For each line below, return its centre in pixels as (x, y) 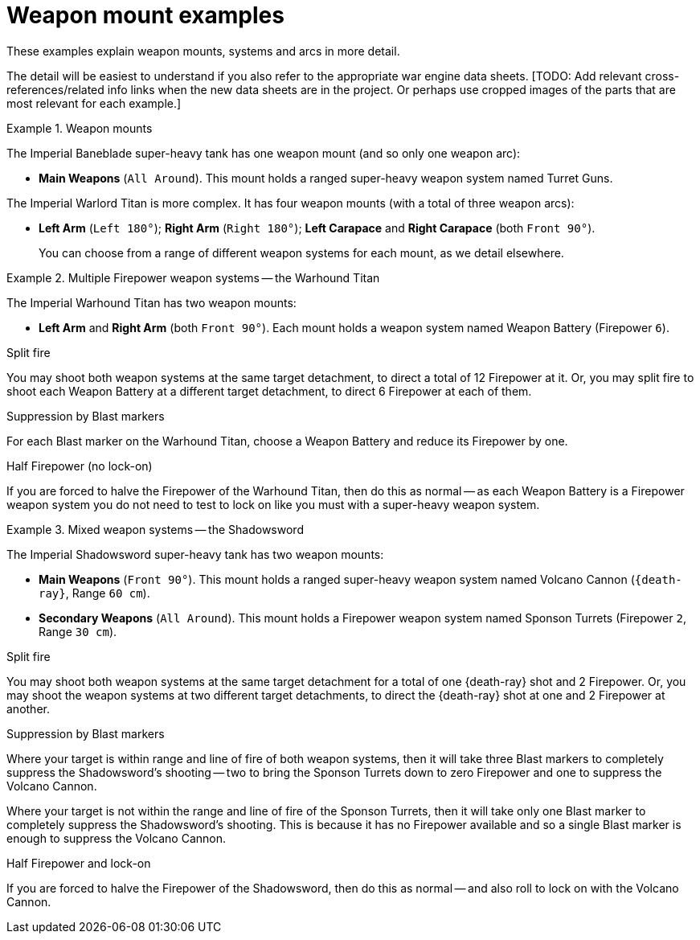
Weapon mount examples (145, 15)
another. (28, 708)
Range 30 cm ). (78, 631)
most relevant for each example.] (94, 103)
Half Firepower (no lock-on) (80, 466)
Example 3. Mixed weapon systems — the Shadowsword (155, 529)
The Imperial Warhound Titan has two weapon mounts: (151, 302)
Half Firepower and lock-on (79, 863)
